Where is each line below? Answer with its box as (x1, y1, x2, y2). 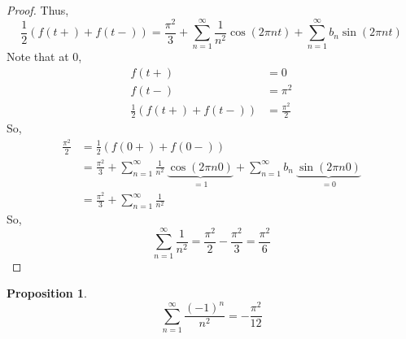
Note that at (7, 48, 69, 65)
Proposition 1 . (7, 285, 87, 302)
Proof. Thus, (7, 2, 69, 18)
